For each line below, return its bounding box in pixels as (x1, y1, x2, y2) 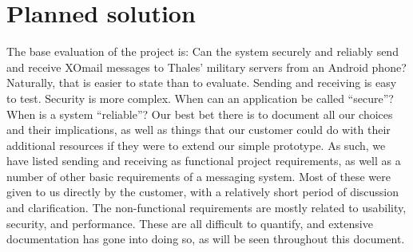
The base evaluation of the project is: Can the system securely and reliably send (6, 43, 399, 60)
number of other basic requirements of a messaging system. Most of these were (6, 167, 391, 184)
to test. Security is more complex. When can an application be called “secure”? (6, 89, 394, 106)
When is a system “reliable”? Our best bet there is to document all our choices (6, 105, 393, 122)
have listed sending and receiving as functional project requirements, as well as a (6, 152, 401, 169)
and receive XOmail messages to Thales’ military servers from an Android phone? (6, 58, 407, 75)
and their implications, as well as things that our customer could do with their (6, 121, 391, 138)
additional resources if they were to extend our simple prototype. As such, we (6, 136, 386, 153)
